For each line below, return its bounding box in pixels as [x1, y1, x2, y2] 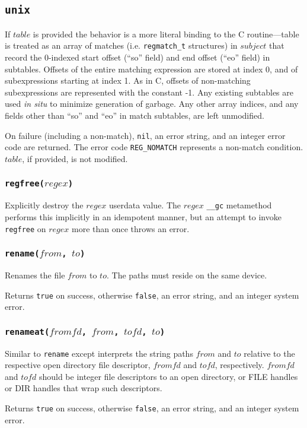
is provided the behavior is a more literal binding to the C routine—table [33, 27, 299, 40]
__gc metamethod [206, 199, 272, 211]
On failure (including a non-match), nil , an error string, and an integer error [5, 129, 286, 141]
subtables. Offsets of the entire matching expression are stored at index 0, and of [5, 62, 298, 75]
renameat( [5, 326, 50, 337]
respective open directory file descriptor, [5, 359, 151, 371]
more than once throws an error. [71, 222, 190, 234]
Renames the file [5, 268, 65, 281]
